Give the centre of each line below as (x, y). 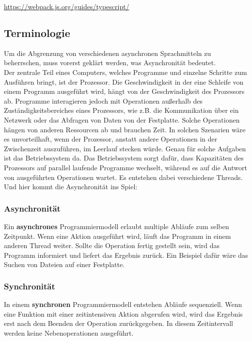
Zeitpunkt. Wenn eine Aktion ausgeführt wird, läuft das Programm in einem (118, 236)
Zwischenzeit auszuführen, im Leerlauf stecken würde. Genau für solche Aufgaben (125, 148)
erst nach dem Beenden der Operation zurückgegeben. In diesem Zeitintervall (119, 323)
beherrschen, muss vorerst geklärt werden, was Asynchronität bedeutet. (110, 63)
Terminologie (37, 32)
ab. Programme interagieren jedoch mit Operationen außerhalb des (103, 100)
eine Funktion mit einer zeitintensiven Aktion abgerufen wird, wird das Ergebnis (123, 314)
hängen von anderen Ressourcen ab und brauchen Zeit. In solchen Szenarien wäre (125, 129)
